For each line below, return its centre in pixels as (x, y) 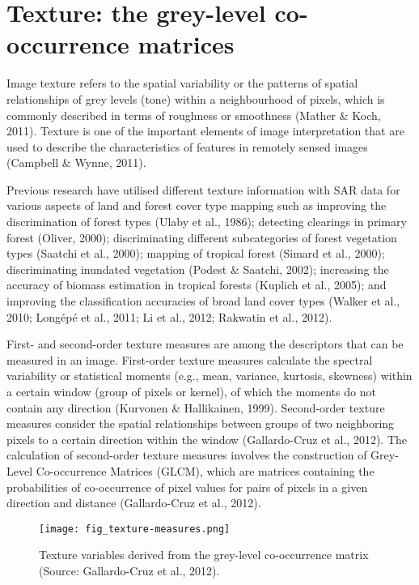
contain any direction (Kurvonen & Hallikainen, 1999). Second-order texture (196, 407)
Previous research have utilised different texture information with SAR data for (203, 189)
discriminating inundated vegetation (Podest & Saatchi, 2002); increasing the (198, 269)
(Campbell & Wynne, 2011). (76, 162)
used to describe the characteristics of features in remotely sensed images (187, 146)
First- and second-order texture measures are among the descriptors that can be (205, 344)
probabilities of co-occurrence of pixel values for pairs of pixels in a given (187, 487)
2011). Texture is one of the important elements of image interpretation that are (205, 131)
